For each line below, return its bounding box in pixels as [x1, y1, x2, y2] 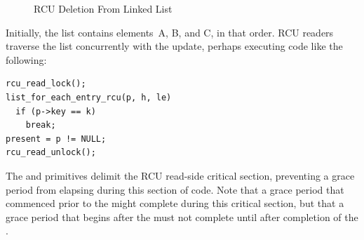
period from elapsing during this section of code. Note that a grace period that [6, 182, 344, 196]
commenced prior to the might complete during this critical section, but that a [6, 196, 344, 211]
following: [6, 52, 47, 67]
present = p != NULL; [6, 133, 107, 144]
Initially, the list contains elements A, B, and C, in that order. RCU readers [6, 25, 334, 39]
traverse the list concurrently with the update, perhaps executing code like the [6, 39, 343, 53]
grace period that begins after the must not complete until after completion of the [6, 209, 358, 224]
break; [25, 120, 56, 131]
